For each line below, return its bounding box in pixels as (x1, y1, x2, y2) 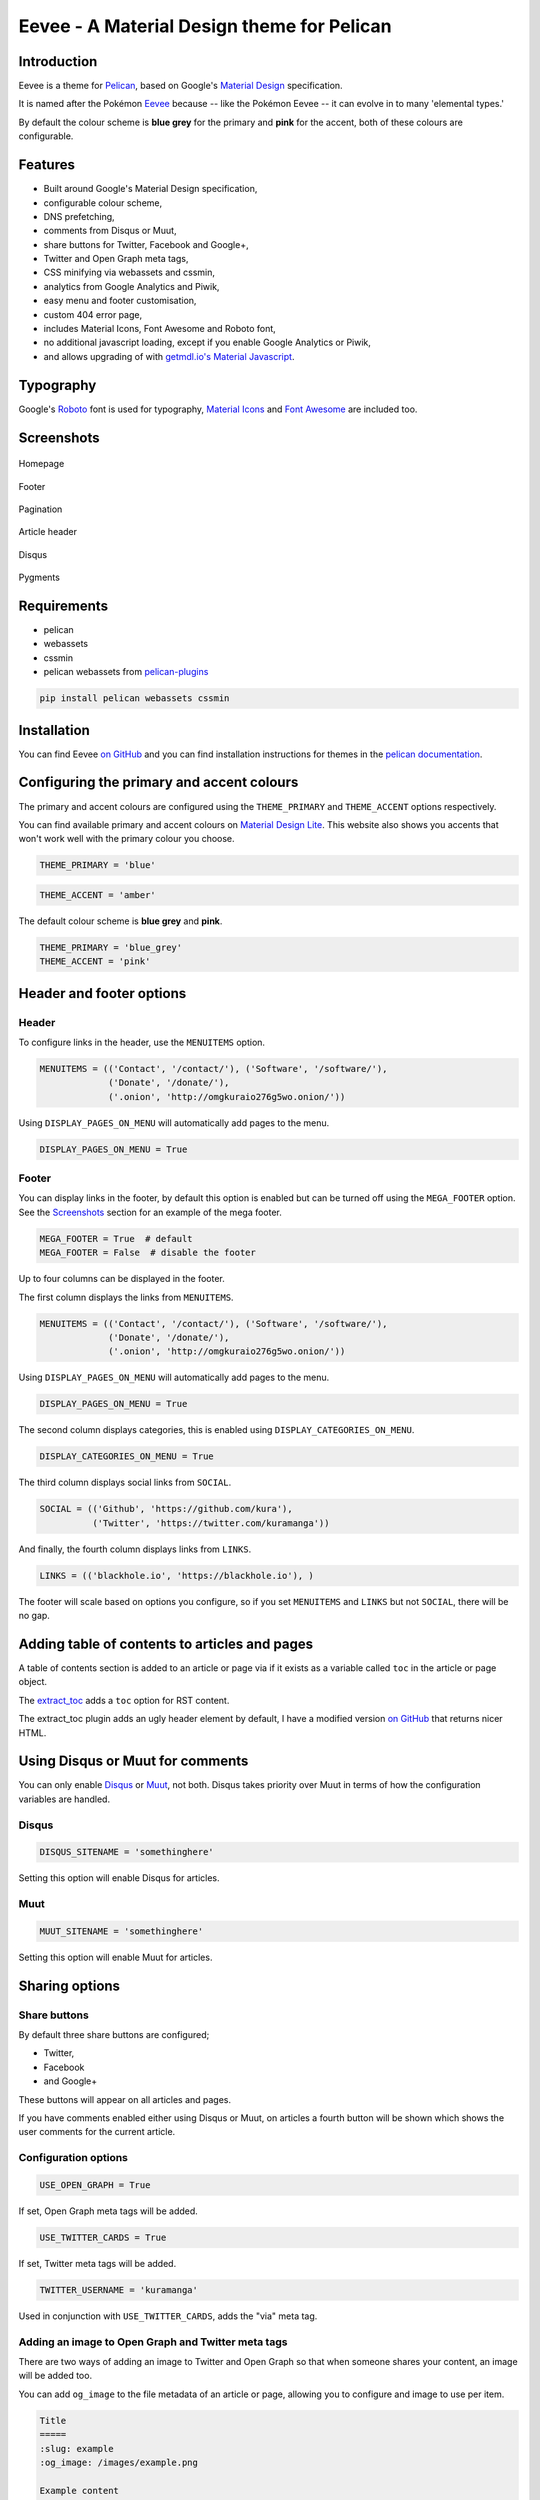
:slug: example (39, 2443, 114, 2454)
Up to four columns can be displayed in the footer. (18, 1273, 225, 1285)
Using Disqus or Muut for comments (18, 1753, 249, 1770)
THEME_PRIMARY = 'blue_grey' (39, 941, 183, 953)
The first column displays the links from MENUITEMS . (18, 1291, 234, 1303)
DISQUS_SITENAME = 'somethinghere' (39, 1846, 214, 1858)
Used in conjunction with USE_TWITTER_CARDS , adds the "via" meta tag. (18, 2310, 318, 2322)
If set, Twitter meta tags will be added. (18, 2257, 177, 2269)
